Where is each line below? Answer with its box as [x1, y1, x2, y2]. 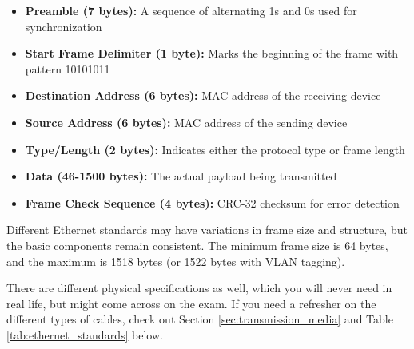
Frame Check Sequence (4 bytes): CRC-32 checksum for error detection [25, 194, 400, 211]
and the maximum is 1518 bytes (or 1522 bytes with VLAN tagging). [6, 252, 345, 269]
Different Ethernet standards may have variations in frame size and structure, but [6, 221, 408, 238]
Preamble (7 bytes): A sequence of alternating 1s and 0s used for [25, 2, 357, 18]
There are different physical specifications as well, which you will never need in [6, 280, 392, 296]
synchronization [25, 18, 102, 34]
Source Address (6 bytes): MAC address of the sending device [25, 113, 348, 130]
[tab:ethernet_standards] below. [6, 326, 163, 343]
